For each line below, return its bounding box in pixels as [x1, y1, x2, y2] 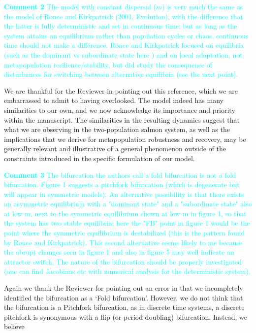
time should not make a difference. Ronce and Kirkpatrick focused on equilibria [4, 40, 244, 50]
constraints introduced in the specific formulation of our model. [4, 153, 195, 163]
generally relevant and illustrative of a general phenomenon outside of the [4, 143, 226, 154]
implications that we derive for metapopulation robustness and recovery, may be [4, 133, 246, 144]
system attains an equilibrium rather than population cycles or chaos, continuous [4, 30, 249, 40]
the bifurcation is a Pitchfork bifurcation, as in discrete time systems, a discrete [4, 302, 245, 312]
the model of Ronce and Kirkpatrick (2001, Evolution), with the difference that [4, 11, 243, 21]
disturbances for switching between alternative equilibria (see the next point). [4, 69, 238, 79]
